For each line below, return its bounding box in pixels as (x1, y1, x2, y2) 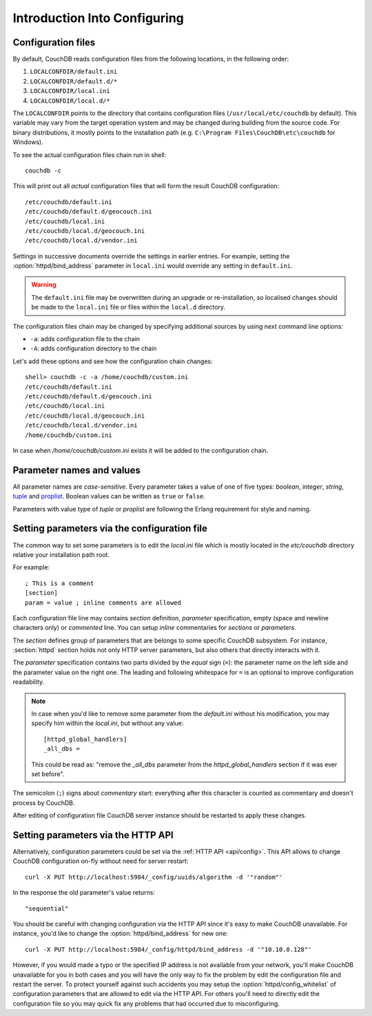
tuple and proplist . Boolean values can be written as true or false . (12, 492, 206, 500)
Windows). (12, 138, 44, 146)
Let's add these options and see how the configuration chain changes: (12, 357, 213, 365)
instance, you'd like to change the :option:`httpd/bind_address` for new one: (12, 929, 229, 937)
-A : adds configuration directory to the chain (30, 345, 157, 353)
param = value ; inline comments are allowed (25, 598, 182, 607)
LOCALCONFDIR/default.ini (30, 68, 118, 76)
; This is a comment (25, 579, 94, 587)
